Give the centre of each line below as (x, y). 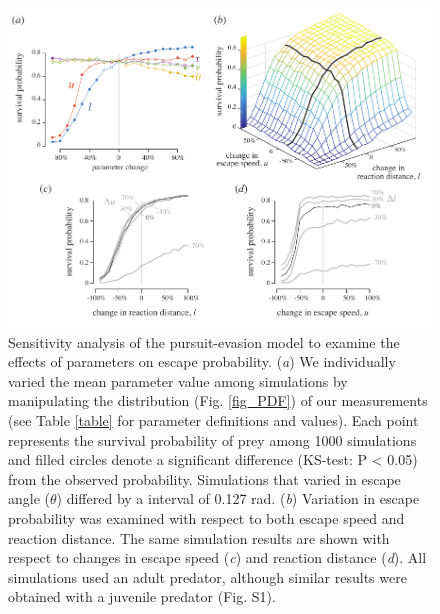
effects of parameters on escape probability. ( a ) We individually (202, 361)
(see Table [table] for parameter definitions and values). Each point (213, 419)
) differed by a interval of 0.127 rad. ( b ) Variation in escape (238, 498)
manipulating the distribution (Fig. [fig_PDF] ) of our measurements (218, 400)
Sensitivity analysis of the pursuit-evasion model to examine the (204, 341)
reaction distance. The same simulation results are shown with (199, 537)
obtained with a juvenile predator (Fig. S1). (142, 596)
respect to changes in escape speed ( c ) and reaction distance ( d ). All (217, 557)
